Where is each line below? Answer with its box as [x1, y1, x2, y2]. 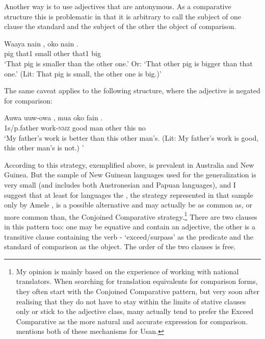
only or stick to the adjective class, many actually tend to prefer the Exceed [16, 306, 254, 317]
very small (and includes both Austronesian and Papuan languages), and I [4, 179, 236, 190]
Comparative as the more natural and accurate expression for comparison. [16, 316, 248, 326]
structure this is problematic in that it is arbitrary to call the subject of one [4, 11, 241, 21]
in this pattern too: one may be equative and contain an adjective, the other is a [4, 221, 255, 231]
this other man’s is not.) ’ [4, 142, 84, 153]
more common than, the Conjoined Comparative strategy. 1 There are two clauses [4, 210, 257, 222]
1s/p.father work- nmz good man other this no [4, 122, 146, 133]
